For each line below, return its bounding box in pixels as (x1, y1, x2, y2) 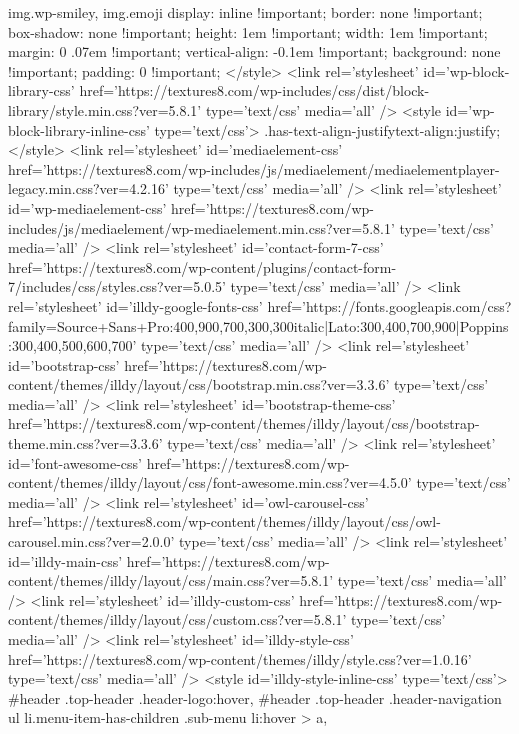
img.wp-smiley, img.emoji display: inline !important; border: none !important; (8, 2, 483, 22)
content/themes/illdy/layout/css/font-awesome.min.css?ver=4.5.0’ (8, 472, 412, 493)
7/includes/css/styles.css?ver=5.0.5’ (8, 276, 226, 297)
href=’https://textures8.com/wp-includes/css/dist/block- (79, 80, 430, 101)
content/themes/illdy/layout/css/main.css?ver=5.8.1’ (8, 570, 334, 591)
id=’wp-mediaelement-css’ (8, 197, 167, 218)
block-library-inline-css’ (8, 119, 150, 140)
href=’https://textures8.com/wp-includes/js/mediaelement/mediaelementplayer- (8, 158, 500, 179)
